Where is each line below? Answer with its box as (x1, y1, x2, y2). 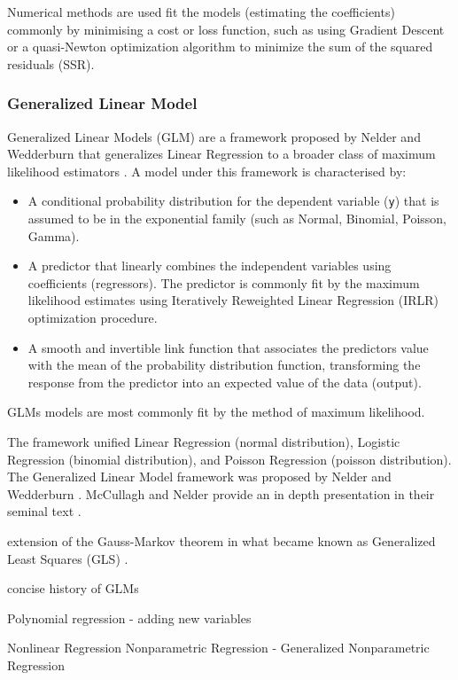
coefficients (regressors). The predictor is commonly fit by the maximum (27, 273, 420, 292)
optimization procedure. (27, 309, 158, 326)
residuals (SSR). (7, 54, 95, 73)
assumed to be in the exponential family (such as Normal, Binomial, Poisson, (27, 209, 447, 228)
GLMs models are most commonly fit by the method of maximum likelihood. (7, 403, 425, 421)
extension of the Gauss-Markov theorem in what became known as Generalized (7, 531, 436, 550)
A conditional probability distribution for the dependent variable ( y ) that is (27, 191, 439, 210)
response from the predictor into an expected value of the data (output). (27, 372, 422, 391)
